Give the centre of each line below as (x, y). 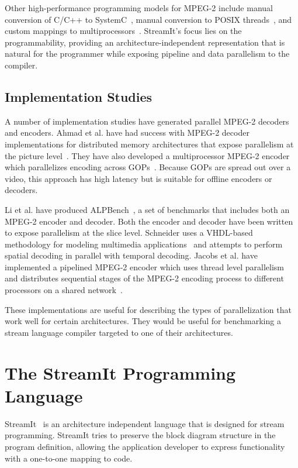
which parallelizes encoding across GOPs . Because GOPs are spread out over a (148, 167)
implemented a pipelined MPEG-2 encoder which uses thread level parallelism (145, 266)
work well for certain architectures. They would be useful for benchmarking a (143, 321)
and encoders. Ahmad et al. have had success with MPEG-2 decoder (127, 133)
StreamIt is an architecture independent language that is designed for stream (145, 423)
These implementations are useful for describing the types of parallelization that (148, 309)
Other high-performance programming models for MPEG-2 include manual (139, 8)
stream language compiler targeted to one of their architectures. (119, 332)
